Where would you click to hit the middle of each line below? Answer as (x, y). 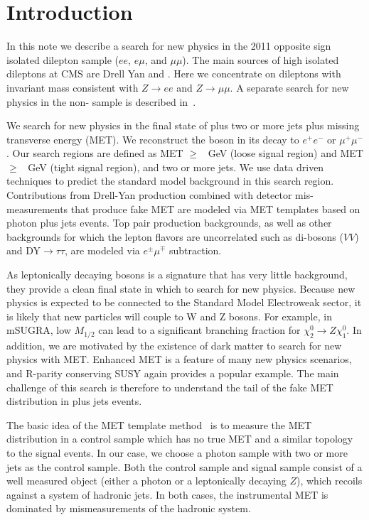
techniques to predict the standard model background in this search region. (170, 181)
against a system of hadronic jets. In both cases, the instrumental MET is (167, 494)
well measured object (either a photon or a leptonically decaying (146, 481)
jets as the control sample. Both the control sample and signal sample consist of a (184, 466)
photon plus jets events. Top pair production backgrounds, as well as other (169, 223)
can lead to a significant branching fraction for (199, 330)
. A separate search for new (289, 87)
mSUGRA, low (39, 330)
